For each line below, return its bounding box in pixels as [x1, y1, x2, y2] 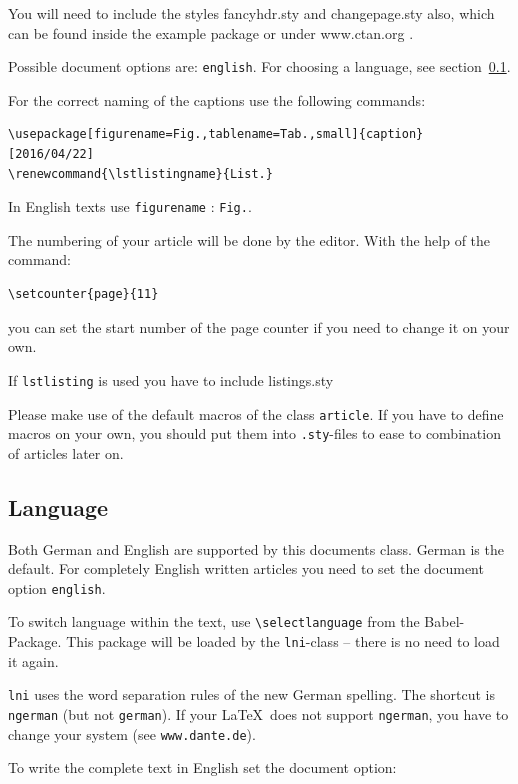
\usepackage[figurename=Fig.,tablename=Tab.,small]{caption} [8, 127, 424, 142]
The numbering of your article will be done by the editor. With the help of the [8, 229, 491, 250]
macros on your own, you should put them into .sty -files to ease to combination [8, 423, 501, 444]
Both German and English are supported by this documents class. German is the [8, 538, 504, 559]
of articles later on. [8, 442, 124, 463]
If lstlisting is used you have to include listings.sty [8, 369, 334, 390]
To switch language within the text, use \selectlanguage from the [8, 611, 420, 632]
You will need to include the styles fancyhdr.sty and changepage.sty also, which [8, 3, 495, 23]
